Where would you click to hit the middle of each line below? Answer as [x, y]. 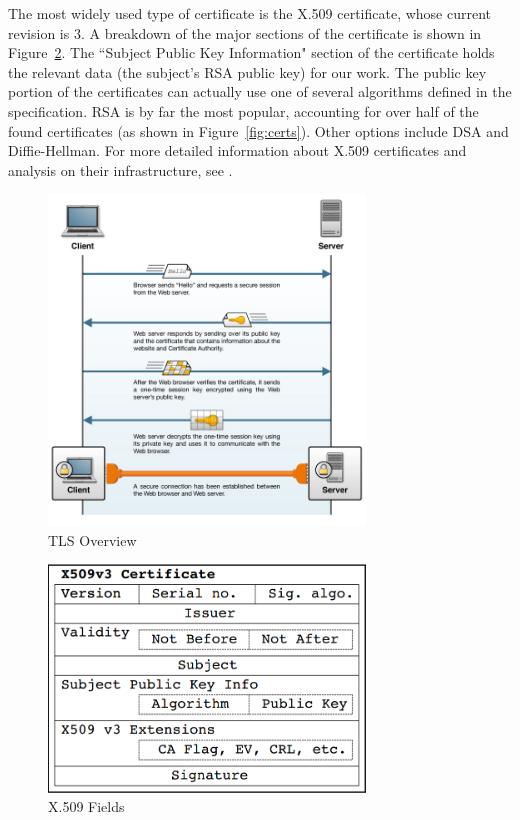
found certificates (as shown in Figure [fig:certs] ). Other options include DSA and [258, 130]
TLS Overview [92, 539]
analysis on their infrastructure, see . [120, 169]
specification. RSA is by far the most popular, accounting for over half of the [243, 110]
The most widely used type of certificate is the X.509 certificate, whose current [250, 13]
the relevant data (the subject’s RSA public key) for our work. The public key [247, 71]
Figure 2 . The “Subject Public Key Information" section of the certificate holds [251, 52]
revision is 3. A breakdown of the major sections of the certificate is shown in [245, 32]
